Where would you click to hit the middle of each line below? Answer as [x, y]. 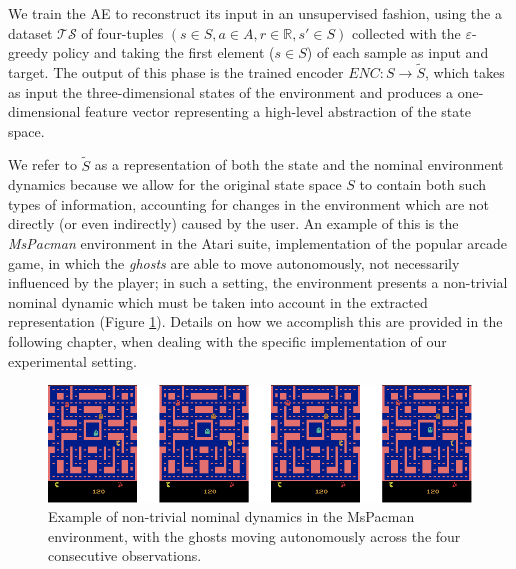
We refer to [42, 164]
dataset [30, 32]
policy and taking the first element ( [163, 52]
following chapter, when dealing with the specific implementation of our [227, 340]
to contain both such [423, 184]
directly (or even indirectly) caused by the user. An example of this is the [233, 223]
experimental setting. [72, 360]
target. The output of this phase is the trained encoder [176, 72]
